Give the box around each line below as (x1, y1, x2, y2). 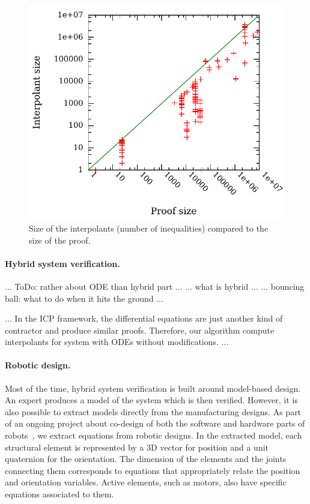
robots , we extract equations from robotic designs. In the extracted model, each (5, 429, 302, 442)
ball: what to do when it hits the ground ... (5, 292, 163, 304)
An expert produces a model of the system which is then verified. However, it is (5, 394, 298, 406)
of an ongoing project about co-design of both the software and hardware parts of (5, 417, 305, 430)
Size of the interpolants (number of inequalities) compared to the (29, 221, 269, 234)
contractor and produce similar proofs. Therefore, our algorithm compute (5, 323, 275, 336)
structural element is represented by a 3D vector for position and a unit (5, 440, 269, 453)
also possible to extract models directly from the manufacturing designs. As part (5, 405, 302, 418)
